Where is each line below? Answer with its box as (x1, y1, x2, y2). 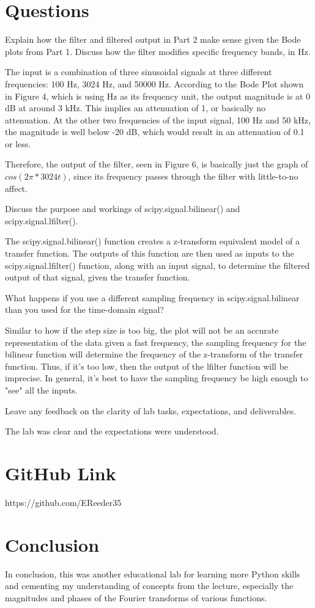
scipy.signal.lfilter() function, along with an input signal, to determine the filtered (5, 258, 310, 271)
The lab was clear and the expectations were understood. (5, 425, 219, 438)
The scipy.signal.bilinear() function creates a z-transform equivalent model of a (5, 235, 300, 247)
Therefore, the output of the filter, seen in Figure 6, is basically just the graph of (5, 158, 308, 170)
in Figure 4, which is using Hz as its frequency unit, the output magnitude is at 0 (5, 89, 311, 102)
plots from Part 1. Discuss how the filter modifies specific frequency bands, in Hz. (5, 45, 311, 57)
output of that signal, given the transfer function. (5, 271, 190, 284)
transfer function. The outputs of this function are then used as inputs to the (5, 247, 294, 260)
